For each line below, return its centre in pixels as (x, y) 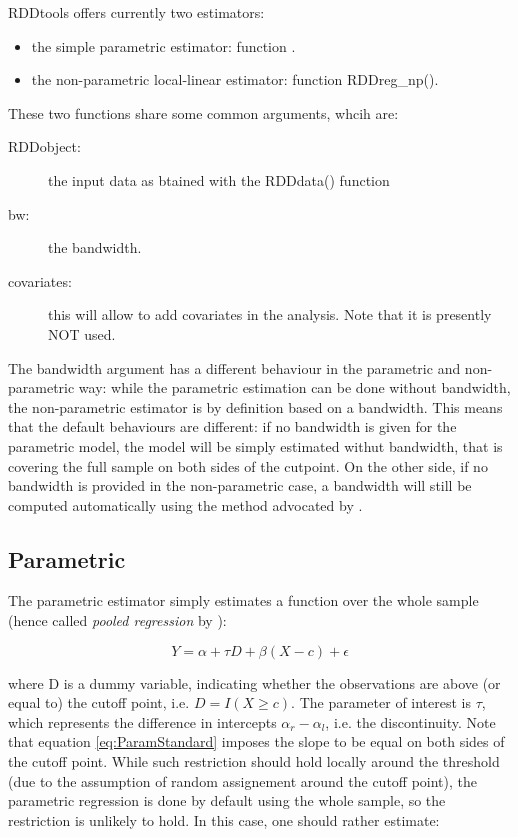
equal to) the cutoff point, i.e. (99, 702)
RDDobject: (44, 146)
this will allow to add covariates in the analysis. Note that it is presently (270, 314)
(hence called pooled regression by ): (117, 620)
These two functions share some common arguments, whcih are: (203, 112)
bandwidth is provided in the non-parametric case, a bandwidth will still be (240, 485)
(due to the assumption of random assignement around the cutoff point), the (243, 780)
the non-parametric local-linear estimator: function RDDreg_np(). (235, 79)
